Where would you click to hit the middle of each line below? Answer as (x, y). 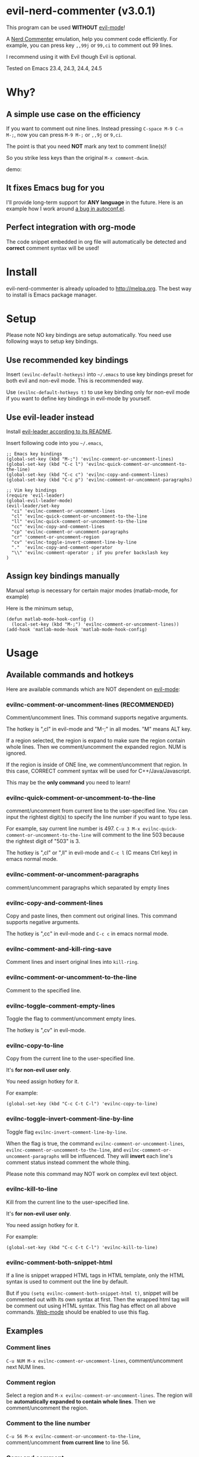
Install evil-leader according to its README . (59, 431)
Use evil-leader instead (50, 417)
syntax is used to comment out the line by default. (67, 1282)
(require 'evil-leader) (36, 496)
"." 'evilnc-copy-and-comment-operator (62, 548)
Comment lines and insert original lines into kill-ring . (72, 962)
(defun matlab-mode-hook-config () (50, 619)
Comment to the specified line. (44, 990)
